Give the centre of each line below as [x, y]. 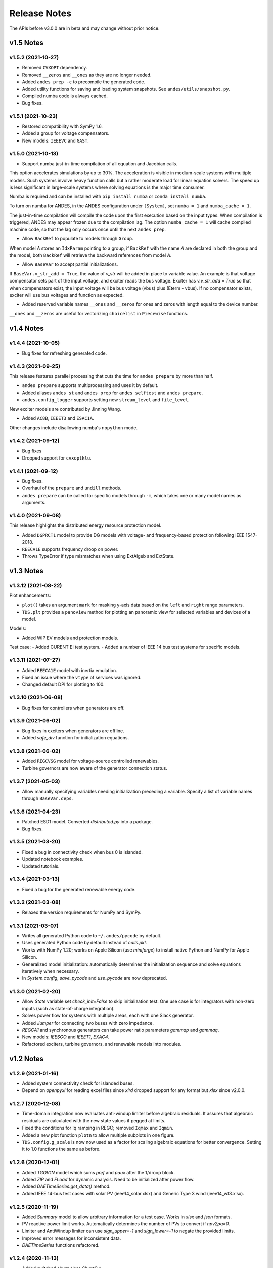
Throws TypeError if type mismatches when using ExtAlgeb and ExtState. [98, 556]
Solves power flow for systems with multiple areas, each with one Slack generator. [108, 1016]
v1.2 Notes [27, 1058]
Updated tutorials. [41, 866]
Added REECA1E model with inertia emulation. [70, 670]
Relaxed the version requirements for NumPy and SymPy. [82, 912]
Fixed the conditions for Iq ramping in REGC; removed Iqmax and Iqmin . [98, 1128]
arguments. [34, 503]
